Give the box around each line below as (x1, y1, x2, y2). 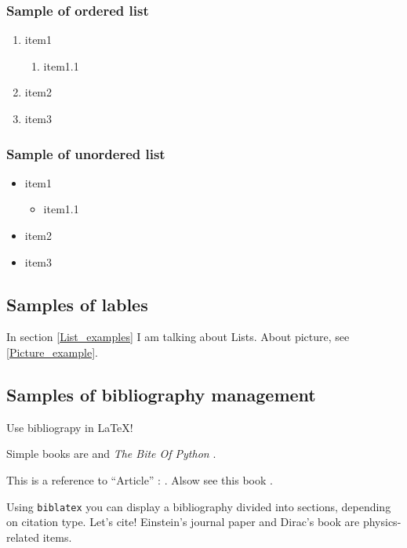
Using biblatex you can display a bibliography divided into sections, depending (6, 498, 391, 514)
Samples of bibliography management (6, 382, 316, 406)
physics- (362, 514, 402, 530)
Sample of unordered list (6, 143, 165, 163)
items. (42, 528, 72, 545)
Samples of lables (6, 292, 148, 316)
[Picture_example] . (6, 343, 98, 360)
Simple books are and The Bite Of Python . (6, 445, 216, 462)
